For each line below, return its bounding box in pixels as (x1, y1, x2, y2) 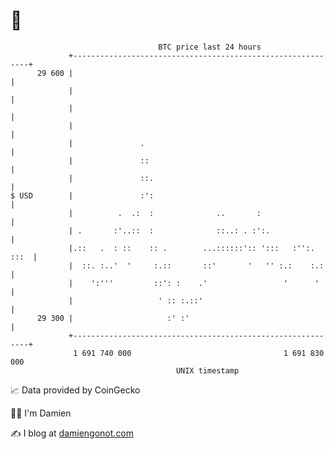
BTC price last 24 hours (158, 42, 262, 52)
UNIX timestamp (175, 365, 240, 376)
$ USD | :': (10, 190, 155, 201)
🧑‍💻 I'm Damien (10, 407, 72, 419)
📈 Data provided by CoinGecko (10, 384, 141, 396)
